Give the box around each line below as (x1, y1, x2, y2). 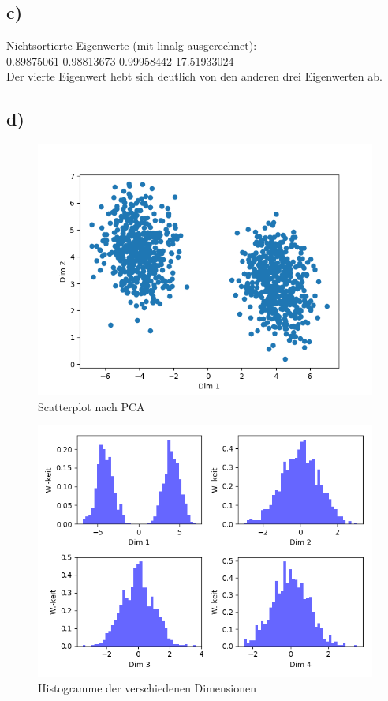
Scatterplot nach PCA (38, 398, 145, 414)
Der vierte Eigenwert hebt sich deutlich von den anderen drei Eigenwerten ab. (6, 68, 382, 84)
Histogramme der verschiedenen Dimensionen (38, 679, 257, 695)
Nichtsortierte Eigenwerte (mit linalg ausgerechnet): (6, 37, 257, 54)
